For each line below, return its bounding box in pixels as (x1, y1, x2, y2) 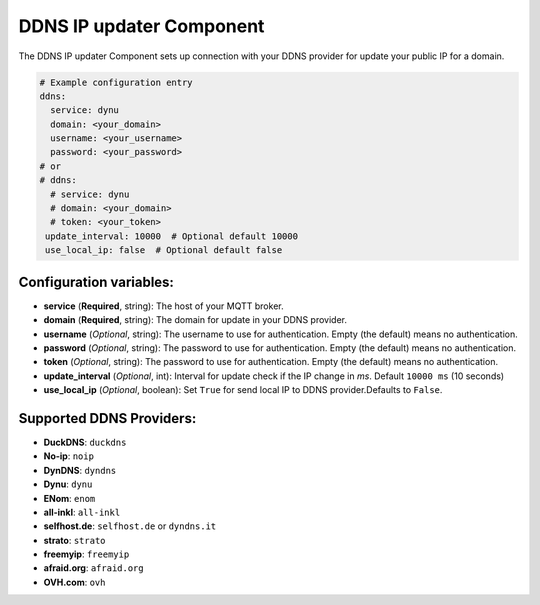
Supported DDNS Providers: (18, 410, 197, 427)
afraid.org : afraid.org (43, 562, 144, 574)
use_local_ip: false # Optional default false (45, 245, 283, 256)
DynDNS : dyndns (43, 464, 117, 476)
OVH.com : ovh (43, 576, 106, 588)
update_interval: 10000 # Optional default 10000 (45, 230, 299, 242)
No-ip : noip (43, 450, 95, 462)
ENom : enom (43, 492, 96, 504)
